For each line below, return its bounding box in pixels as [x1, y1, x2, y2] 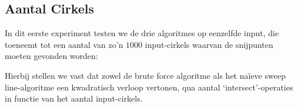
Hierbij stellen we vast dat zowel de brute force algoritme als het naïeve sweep [5, 69, 286, 81]
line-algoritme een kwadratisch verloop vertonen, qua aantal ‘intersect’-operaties [5, 81, 293, 93]
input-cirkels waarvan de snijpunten [145, 38, 273, 50]
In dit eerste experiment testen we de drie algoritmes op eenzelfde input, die [5, 27, 279, 39]
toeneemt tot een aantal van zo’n [5, 38, 123, 50]
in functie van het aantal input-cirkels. [5, 92, 143, 104]
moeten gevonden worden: [5, 50, 98, 62]
